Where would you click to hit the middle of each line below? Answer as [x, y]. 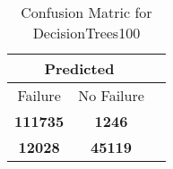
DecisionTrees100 [86, 33]
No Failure [111, 95]
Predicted [79, 68]
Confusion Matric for [86, 12]
